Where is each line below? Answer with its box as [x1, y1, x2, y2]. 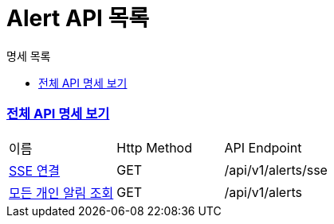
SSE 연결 [9, 162, 61, 179]
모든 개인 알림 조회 [9, 184, 114, 201]
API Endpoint [224, 139, 302, 156]
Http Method [116, 139, 193, 156]
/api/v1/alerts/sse [224, 161, 328, 178]
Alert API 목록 [6, 5, 150, 32]
